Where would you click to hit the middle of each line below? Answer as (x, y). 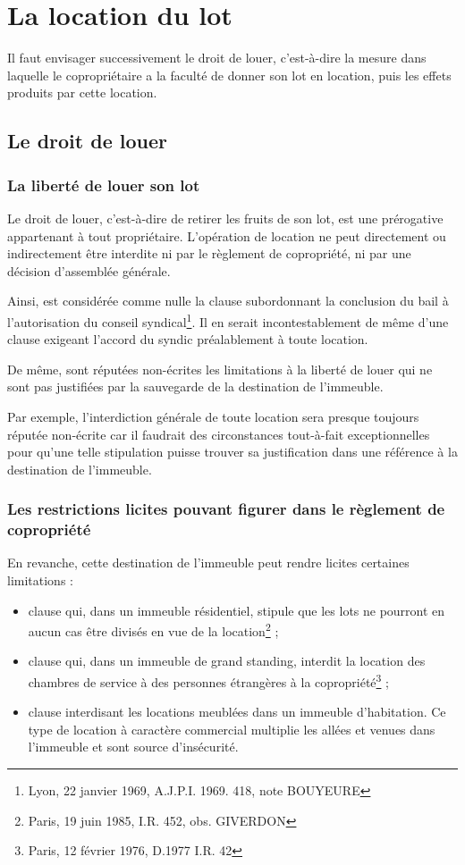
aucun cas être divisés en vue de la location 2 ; (153, 630)
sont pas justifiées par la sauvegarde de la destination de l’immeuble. (195, 386)
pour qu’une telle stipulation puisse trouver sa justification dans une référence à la (232, 452)
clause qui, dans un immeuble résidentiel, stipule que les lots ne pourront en (237, 610)
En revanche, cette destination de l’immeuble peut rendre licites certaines (208, 563)
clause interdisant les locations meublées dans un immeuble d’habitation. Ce (237, 712)
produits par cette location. (82, 92)
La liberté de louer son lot (104, 185)
